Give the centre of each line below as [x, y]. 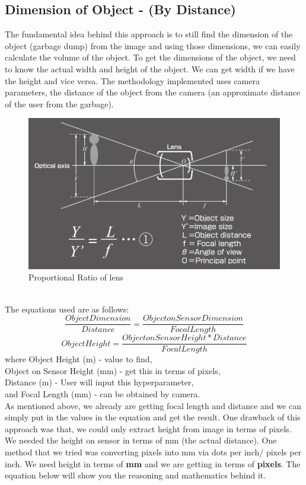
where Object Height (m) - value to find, [79, 359]
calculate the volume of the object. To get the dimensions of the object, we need [150, 57]
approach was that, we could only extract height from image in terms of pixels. [148, 428]
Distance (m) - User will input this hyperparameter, [99, 382]
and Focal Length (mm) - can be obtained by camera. [103, 394]
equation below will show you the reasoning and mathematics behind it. [136, 475]
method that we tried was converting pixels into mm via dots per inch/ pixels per [153, 452]
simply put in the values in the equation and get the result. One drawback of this [153, 417]
